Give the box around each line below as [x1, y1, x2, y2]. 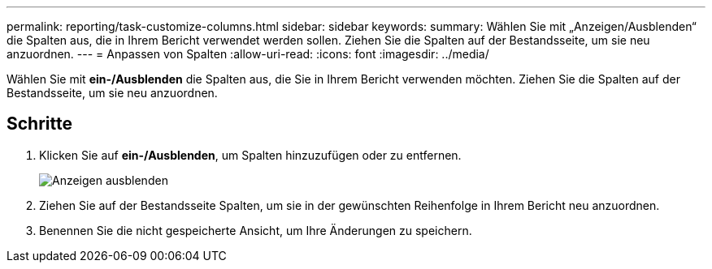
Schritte [7, 113, 72, 134]
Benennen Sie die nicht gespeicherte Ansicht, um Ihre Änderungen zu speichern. [39, 223, 472, 237]
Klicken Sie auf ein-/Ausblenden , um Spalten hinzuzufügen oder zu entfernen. [39, 147, 462, 162]
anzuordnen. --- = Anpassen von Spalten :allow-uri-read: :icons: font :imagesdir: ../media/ [7, 47, 489, 61]
